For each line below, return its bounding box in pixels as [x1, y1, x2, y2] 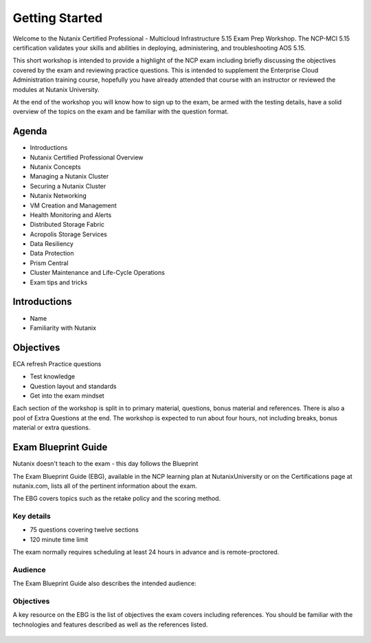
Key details [12, 512, 51, 521]
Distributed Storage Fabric [30, 221, 105, 229]
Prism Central [30, 258, 69, 267]
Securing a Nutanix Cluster [30, 182, 106, 190]
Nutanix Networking [30, 192, 87, 200]
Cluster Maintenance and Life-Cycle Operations [30, 269, 165, 277]
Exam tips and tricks [30, 278, 88, 286]
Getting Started [12, 10, 103, 25]
